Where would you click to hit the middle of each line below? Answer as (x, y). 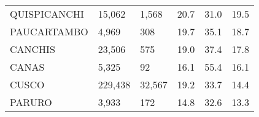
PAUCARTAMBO (49, 31)
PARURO (31, 102)
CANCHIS (33, 49)
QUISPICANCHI (47, 14)
